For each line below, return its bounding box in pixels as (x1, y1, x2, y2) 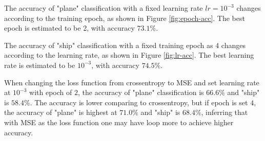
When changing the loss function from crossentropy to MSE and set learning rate (4, 77, 259, 87)
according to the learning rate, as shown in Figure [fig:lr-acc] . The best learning (4, 50, 254, 60)
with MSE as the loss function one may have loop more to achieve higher (4, 116, 234, 127)
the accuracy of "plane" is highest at (4, 107, 117, 118)
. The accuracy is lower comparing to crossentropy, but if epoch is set (30, 97, 248, 107)
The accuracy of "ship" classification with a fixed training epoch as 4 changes (4, 39, 246, 50)
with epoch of (29, 87, 72, 98)
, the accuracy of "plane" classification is (77, 87, 204, 98)
